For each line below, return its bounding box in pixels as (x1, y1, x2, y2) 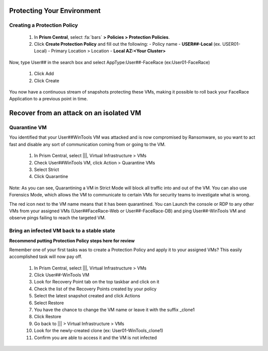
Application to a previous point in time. (9, 96, 88, 102)
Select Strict (34, 167, 60, 173)
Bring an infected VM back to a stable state (9, 227, 115, 234)
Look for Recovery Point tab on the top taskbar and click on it (34, 279, 160, 285)
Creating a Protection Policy (9, 22, 78, 29)
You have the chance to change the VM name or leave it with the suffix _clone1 (34, 307, 195, 313)
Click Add (34, 71, 54, 77)
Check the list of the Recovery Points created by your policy (34, 286, 157, 292)
